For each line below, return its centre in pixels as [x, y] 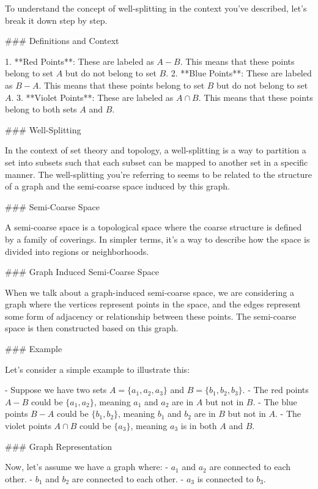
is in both [199, 426]
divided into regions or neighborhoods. [77, 251]
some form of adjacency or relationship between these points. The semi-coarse [151, 316]
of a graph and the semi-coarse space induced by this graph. [117, 186]
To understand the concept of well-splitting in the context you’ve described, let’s [156, 8]
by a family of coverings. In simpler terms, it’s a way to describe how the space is [157, 239]
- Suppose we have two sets [56, 390]
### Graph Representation [59, 446]
